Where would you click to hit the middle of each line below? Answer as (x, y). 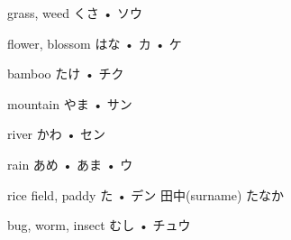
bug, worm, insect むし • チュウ (99, 225)
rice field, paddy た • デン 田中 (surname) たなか (146, 194)
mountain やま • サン (70, 103)
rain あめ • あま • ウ (70, 164)
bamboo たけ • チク (66, 74)
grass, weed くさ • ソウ (75, 13)
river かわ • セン (56, 134)
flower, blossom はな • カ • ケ (95, 43)
